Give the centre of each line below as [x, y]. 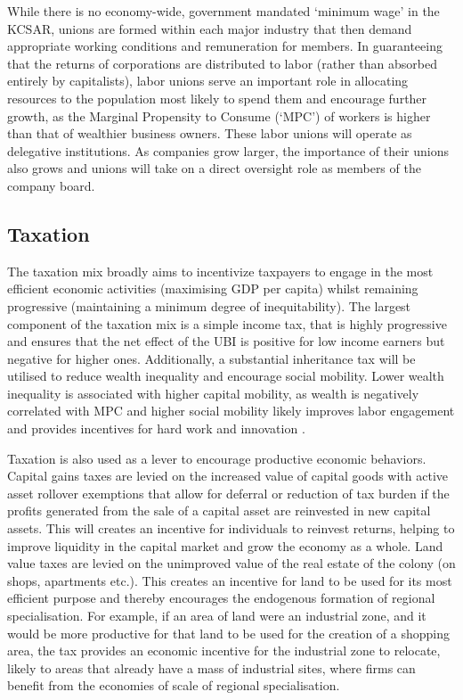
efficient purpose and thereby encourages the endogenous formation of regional [221, 598]
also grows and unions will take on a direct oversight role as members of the [214, 168]
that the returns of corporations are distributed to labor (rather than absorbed [222, 63]
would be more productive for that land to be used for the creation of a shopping [228, 633]
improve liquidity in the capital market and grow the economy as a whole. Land [225, 545]
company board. [51, 185]
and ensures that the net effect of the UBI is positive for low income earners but [226, 341]
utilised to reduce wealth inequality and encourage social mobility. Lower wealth [226, 376]
